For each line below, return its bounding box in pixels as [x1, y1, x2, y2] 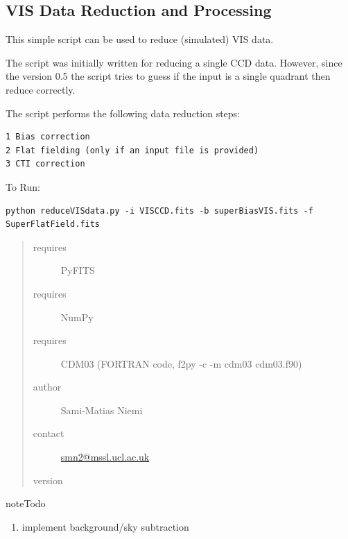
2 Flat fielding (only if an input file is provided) [6, 145, 259, 155]
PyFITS [60, 263, 95, 277]
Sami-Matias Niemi [60, 402, 143, 417]
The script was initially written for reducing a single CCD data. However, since [6, 55, 342, 69]
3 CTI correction [6, 159, 85, 169]
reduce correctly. [6, 82, 76, 96]
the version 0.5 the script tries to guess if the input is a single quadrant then [6, 69, 331, 83]
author [33, 379, 62, 394]
